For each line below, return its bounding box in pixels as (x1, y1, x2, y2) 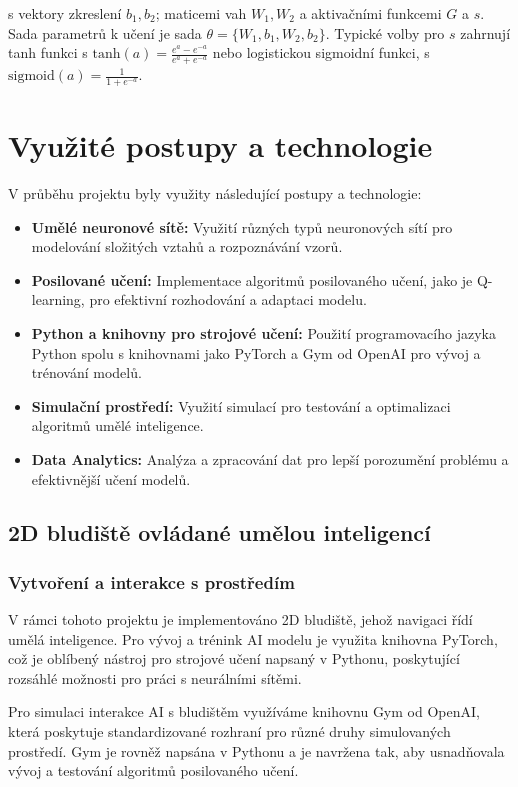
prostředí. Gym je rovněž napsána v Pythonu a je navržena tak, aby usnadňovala (8, 740, 505, 761)
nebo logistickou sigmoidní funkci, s (212, 42, 430, 63)
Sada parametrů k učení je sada (8, 22, 202, 43)
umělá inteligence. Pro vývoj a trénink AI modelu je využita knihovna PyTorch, (8, 628, 498, 649)
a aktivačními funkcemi (299, 3, 442, 23)
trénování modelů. (31, 362, 142, 383)
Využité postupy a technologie (8, 125, 433, 166)
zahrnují (460, 22, 511, 43)
